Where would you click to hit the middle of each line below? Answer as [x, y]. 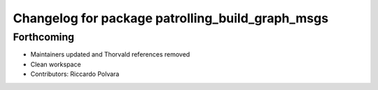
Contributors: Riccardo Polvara [75, 74]
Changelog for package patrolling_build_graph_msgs [171, 18]
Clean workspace [56, 64]
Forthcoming [44, 37]
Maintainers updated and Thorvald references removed [110, 54]
